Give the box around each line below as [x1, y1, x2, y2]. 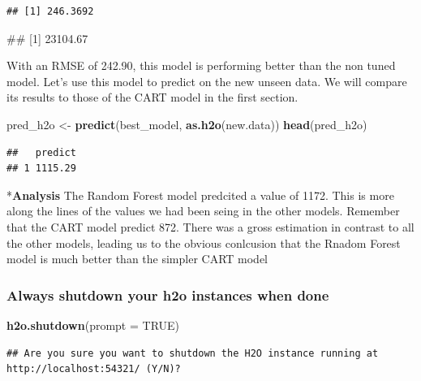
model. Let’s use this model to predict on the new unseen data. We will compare [6, 72, 407, 89]
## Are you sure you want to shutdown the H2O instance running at [6, 347, 379, 359]
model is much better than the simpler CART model [6, 250, 268, 267]
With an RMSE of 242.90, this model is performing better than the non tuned [6, 57, 396, 74]
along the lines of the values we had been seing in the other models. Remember [6, 202, 400, 219]
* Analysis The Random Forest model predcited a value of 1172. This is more [6, 186, 394, 203]
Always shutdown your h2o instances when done [6, 284, 329, 305]
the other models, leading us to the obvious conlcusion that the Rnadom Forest [6, 234, 401, 251]
